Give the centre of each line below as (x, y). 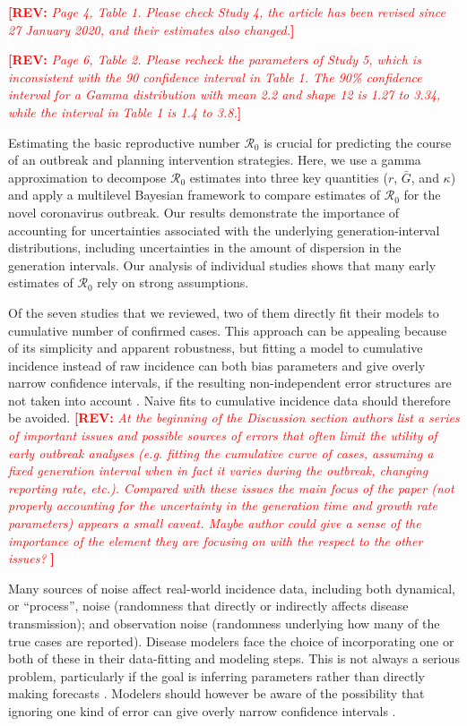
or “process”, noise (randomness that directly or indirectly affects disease (208, 606)
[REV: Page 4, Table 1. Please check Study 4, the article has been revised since (227, 12)
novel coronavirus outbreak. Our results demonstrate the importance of (204, 212)
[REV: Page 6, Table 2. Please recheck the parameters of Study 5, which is (215, 60)
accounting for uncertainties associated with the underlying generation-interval (224, 230)
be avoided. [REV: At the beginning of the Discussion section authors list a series (234, 418)
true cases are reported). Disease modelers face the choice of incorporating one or (231, 641)
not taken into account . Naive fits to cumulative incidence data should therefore (229, 400)
